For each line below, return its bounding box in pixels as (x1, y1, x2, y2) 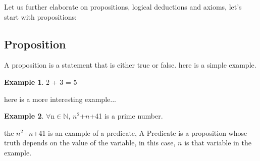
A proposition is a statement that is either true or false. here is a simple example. (4, 60, 256, 70)
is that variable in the (184, 137, 251, 148)
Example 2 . (4, 111, 44, 121)
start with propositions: (4, 11, 77, 22)
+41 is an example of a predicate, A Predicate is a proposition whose (33, 127, 247, 138)
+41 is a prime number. (89, 111, 163, 121)
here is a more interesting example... (4, 93, 116, 104)
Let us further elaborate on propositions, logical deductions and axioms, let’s (4, 2, 242, 12)
